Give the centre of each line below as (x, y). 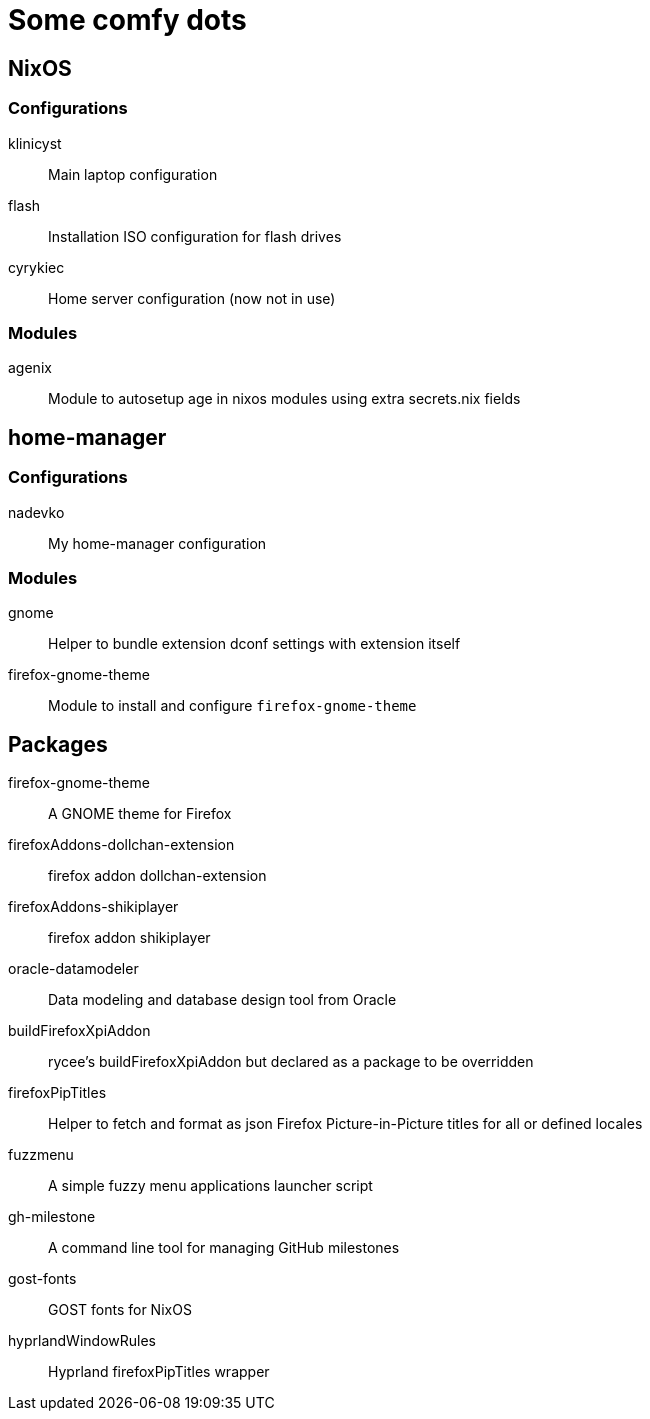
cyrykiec (36, 267)
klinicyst (35, 143)
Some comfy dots (127, 20)
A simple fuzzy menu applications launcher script (210, 1186)
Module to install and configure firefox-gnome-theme (232, 706)
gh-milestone (52, 1217)
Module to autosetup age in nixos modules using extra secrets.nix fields (284, 399)
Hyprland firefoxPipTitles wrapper (159, 1372)
